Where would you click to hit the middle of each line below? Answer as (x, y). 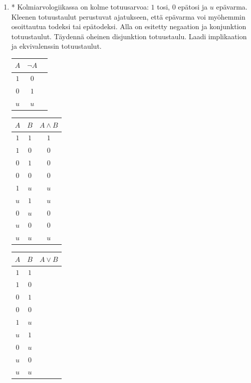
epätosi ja (193, 7)
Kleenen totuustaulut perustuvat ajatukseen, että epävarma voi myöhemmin (128, 16)
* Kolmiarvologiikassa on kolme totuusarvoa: (80, 7)
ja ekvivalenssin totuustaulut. (56, 46)
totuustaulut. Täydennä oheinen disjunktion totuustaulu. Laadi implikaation (129, 36)
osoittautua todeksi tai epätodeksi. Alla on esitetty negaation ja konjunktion (129, 26)
